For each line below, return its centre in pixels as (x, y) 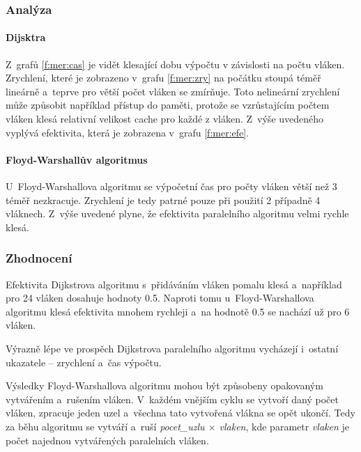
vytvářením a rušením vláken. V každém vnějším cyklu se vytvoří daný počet (172, 399)
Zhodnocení (39, 258)
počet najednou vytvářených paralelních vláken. (107, 440)
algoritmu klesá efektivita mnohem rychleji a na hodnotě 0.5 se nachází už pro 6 (178, 311)
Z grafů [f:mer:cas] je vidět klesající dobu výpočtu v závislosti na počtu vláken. (175, 64)
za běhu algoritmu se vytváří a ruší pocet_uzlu (105, 426)
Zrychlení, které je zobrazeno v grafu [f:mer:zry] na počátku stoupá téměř (163, 78)
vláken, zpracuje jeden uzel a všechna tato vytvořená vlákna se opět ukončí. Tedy (180, 413)
